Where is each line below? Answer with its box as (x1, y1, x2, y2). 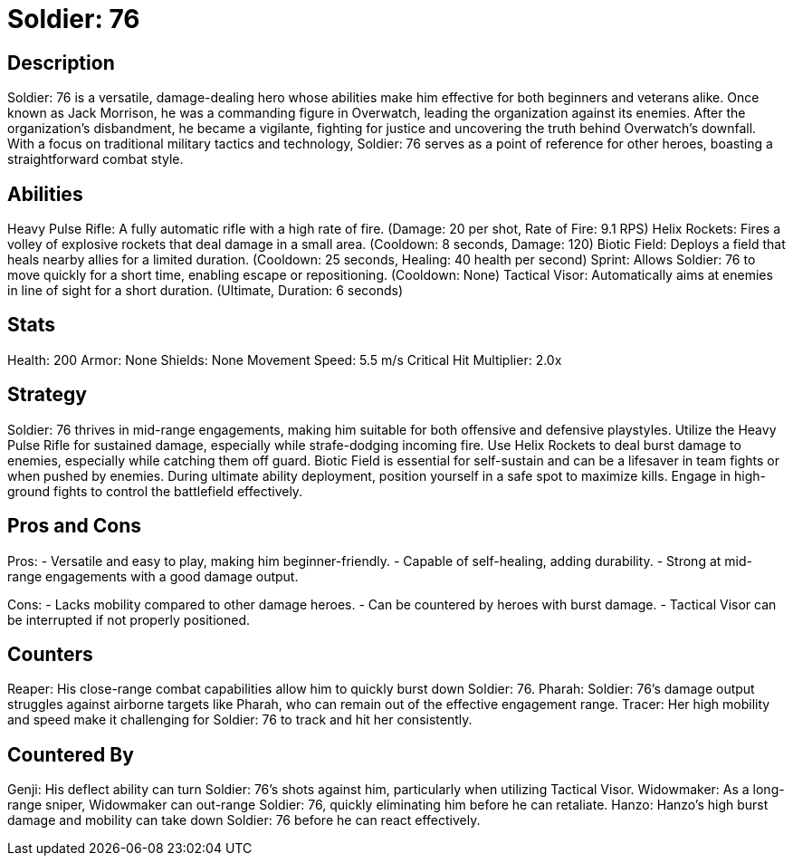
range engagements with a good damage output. (7, 568, 299, 584)
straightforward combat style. (7, 151, 184, 168)
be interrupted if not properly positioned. (7, 611, 251, 628)
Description (7, 51, 115, 74)
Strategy (7, 383, 87, 407)
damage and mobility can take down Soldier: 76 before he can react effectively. (7, 812, 481, 829)
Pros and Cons (7, 514, 141, 538)
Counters (7, 642, 93, 666)
